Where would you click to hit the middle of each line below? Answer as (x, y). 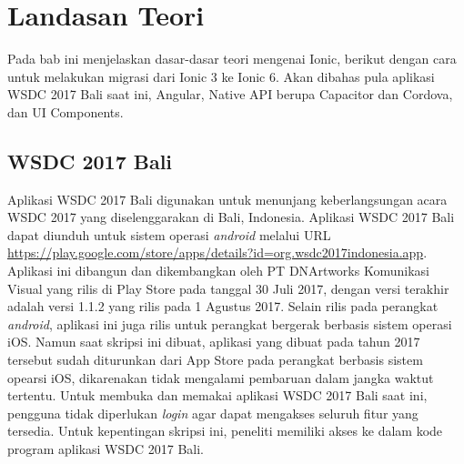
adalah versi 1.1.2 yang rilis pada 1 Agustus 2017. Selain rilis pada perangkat (223, 306)
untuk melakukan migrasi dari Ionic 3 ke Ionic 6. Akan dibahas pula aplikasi (221, 76)
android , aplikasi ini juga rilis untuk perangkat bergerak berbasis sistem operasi (230, 323)
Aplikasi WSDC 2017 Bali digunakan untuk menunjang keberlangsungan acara (227, 199)
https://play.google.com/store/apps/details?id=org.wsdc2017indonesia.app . (217, 252)
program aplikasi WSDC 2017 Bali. (106, 449)
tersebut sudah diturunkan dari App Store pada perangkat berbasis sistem (215, 360)
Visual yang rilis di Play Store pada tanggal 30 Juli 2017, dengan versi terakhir (228, 288)
